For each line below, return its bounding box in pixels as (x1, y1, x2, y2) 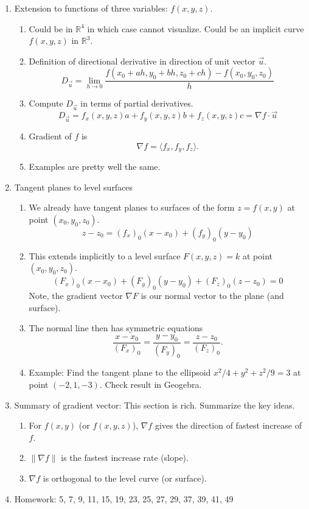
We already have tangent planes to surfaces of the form (29, 201, 235, 214)
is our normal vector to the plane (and (141, 289, 284, 302)
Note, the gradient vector (29, 289, 123, 302)
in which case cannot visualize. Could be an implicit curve (87, 22, 304, 35)
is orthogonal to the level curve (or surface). (43, 471, 207, 484)
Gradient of (29, 130, 72, 142)
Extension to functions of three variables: (14, 2, 168, 14)
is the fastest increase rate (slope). (61, 451, 189, 464)
